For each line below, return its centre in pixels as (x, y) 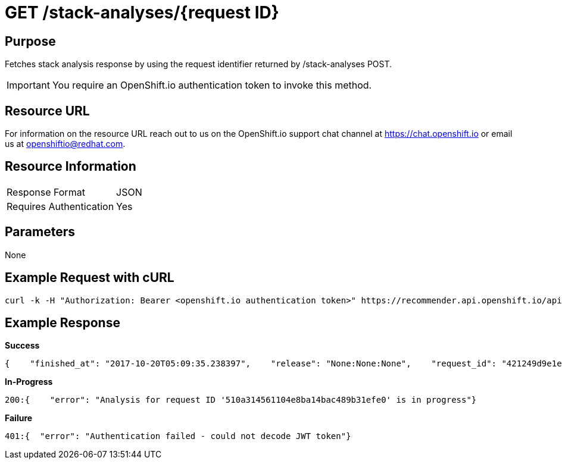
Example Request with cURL (90, 278)
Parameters (40, 232)
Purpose (30, 41)
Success (22, 346)
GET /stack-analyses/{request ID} (142, 12)
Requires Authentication (60, 206)
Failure (19, 418)
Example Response (63, 322)
